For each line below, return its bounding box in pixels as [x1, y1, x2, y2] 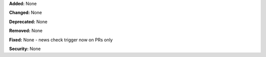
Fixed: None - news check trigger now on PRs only [9, 37, 113, 43]
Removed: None [9, 28, 43, 34]
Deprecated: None [9, 19, 48, 25]
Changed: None [9, 10, 42, 16]
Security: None [9, 46, 41, 52]
